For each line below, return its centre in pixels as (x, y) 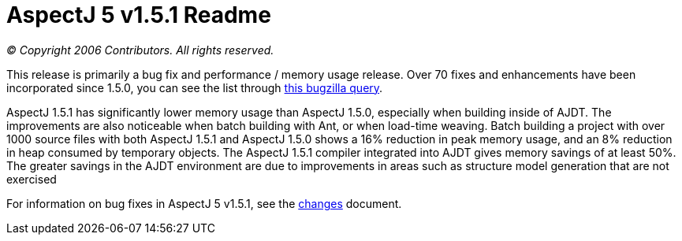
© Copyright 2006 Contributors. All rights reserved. (140, 50)
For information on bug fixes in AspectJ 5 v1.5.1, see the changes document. (204, 203)
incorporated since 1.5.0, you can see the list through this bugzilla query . (195, 87)
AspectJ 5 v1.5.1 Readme (139, 15)
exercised (32, 179)
